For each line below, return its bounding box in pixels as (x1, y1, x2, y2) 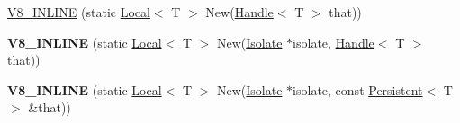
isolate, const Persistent (293, 80, 423, 99)
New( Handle (205, 3, 274, 21)
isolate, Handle (293, 32, 374, 51)
